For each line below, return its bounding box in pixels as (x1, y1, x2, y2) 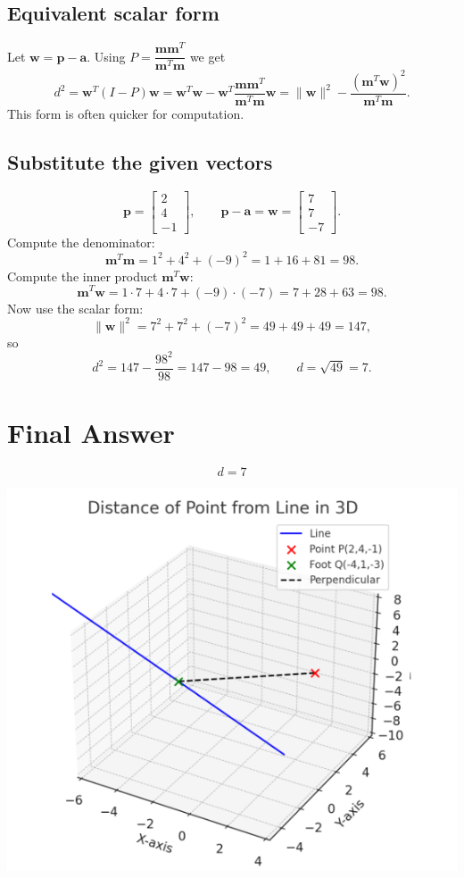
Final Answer (7, 414, 175, 450)
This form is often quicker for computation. (7, 104, 244, 122)
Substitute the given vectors (7, 147, 273, 175)
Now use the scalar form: (7, 298, 144, 317)
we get (189, 46, 226, 65)
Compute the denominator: (7, 232, 155, 251)
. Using (87, 46, 126, 65)
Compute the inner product (7, 266, 158, 285)
